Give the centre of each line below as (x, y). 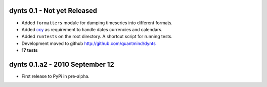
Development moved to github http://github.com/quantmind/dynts (89, 43)
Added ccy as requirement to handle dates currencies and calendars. (92, 29)
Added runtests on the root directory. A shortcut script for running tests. (97, 37)
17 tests (30, 50)
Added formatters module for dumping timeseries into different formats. (97, 23)
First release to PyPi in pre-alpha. (55, 76)
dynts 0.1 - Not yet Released (53, 11)
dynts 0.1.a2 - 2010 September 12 (62, 64)
